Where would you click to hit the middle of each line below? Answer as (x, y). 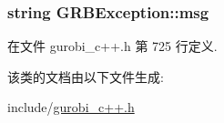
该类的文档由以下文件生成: (86, 76)
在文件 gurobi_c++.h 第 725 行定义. (112, 46)
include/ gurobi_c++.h (71, 107)
